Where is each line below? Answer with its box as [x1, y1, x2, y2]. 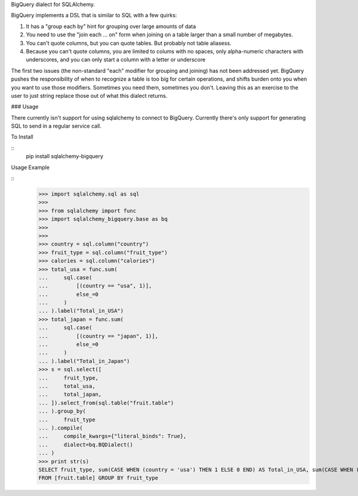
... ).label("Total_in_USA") [38, 307, 124, 315]
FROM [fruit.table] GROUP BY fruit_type [38, 475, 158, 482]
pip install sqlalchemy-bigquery [26, 153, 104, 160]
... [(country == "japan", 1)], [38, 332, 158, 340]
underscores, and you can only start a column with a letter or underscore [26, 56, 206, 63]
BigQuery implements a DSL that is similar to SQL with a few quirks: [11, 12, 177, 19]
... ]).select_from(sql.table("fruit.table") [38, 399, 174, 406]
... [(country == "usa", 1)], [38, 282, 152, 289]
